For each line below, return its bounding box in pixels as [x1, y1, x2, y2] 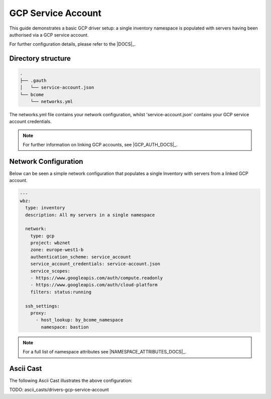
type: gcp [30, 233, 55, 239]
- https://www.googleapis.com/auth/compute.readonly [30, 275, 163, 281]
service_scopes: [30, 268, 70, 274]
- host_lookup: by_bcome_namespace [36, 317, 123, 323]
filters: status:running [30, 289, 92, 295]
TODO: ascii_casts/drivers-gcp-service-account [9, 386, 109, 393]
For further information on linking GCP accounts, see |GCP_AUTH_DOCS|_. [23, 142, 178, 148]
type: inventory [25, 205, 65, 211]
